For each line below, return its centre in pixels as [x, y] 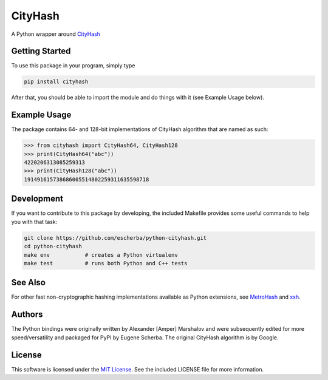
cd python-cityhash [53, 246]
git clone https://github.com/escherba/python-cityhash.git [115, 238]
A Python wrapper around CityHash [56, 34]
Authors [27, 315]
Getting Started [41, 51]
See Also [28, 283]
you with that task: [34, 222]
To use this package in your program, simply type [73, 66]
